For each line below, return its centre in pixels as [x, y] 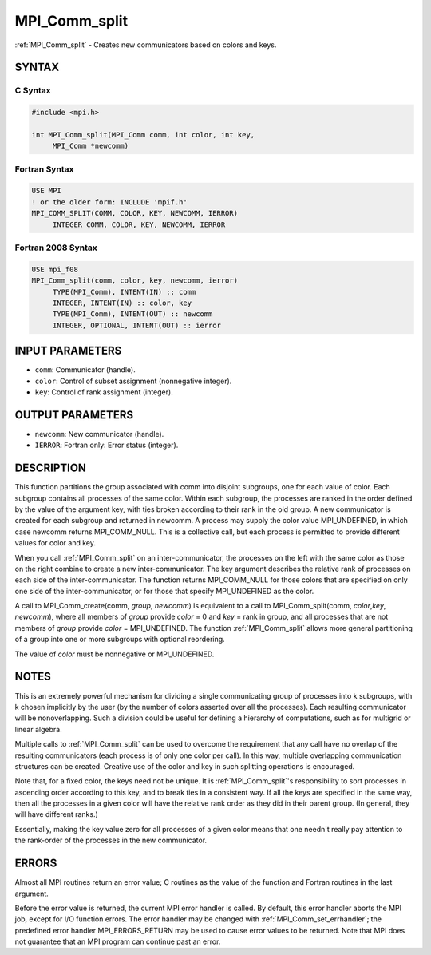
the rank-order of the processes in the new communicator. [111, 840]
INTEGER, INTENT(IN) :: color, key [122, 303]
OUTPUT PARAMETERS [74, 415]
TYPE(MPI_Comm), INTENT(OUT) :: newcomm [132, 314]
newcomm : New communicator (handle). [99, 434]
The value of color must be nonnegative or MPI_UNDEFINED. [115, 654]
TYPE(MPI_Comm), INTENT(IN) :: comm [124, 292]
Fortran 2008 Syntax [56, 248]
